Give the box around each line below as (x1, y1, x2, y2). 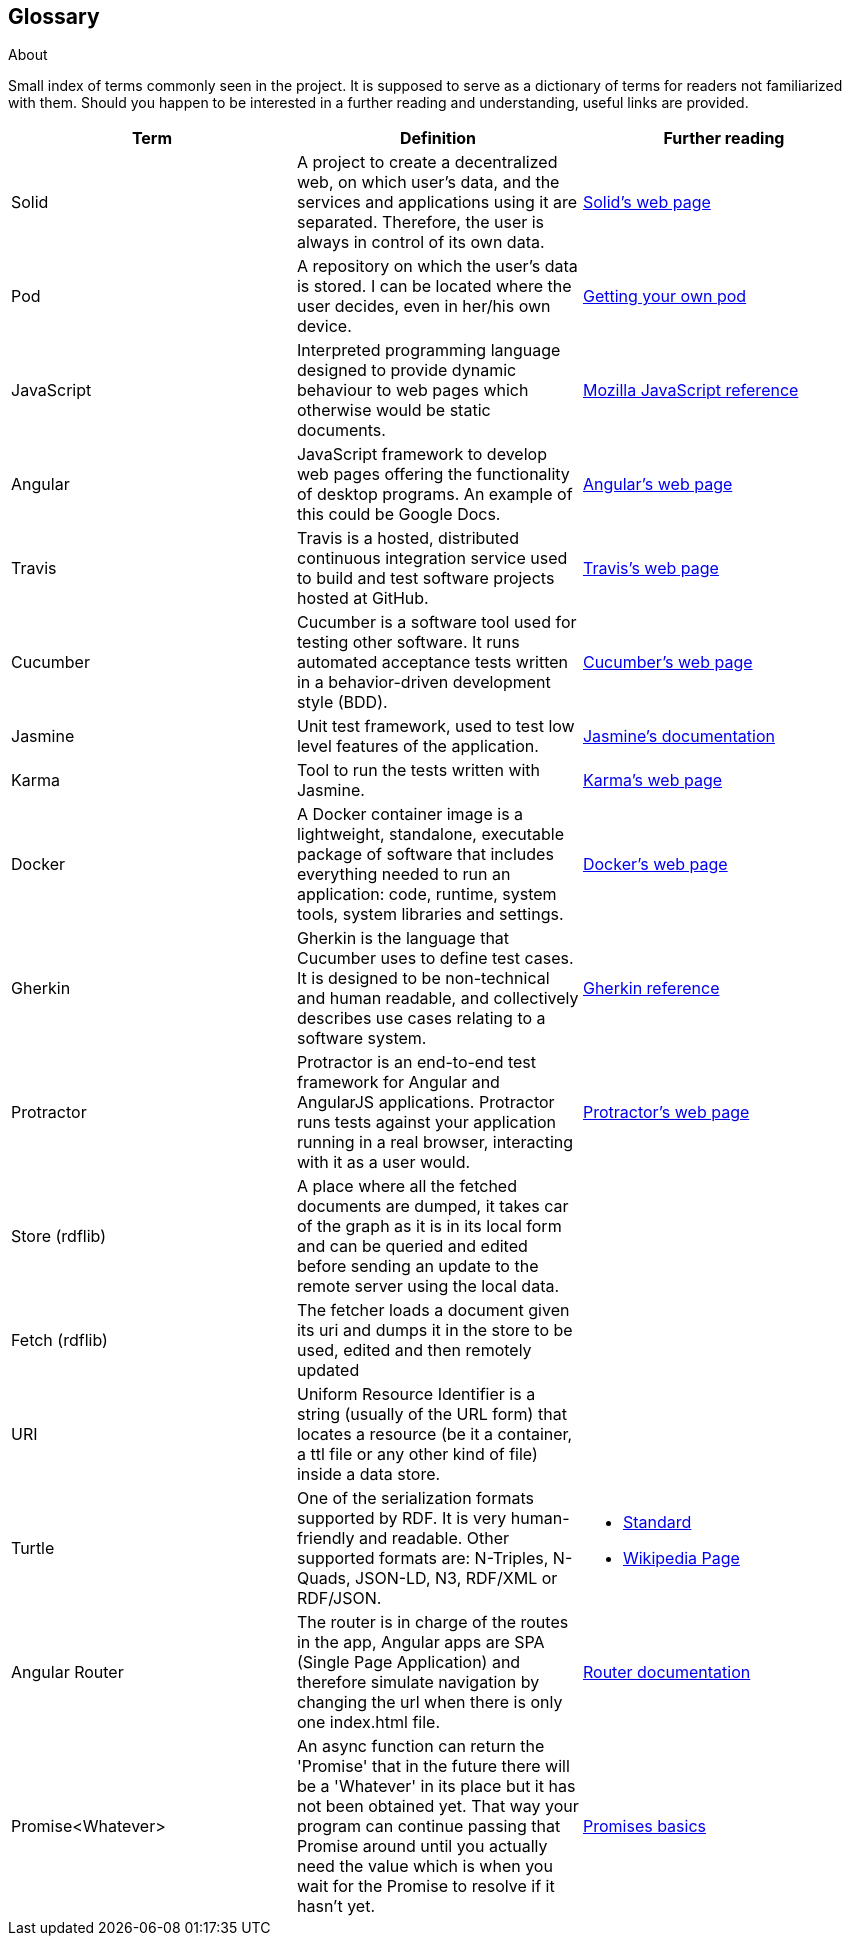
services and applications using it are (296, 192, 577, 213)
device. (296, 316, 352, 337)
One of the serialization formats (296, 1488, 534, 1509)
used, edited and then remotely (296, 1340, 532, 1361)
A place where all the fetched (296, 1176, 517, 1197)
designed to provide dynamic (296, 360, 517, 381)
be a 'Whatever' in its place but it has (296, 1776, 576, 1797)
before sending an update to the (296, 1256, 539, 1277)
